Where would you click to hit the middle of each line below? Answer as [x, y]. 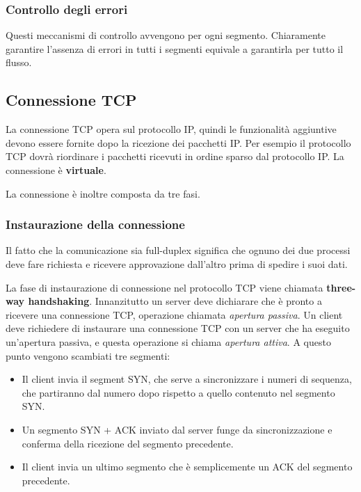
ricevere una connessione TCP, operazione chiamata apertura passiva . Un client [174, 314]
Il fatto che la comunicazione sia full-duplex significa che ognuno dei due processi [178, 250]
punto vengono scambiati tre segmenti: [88, 355]
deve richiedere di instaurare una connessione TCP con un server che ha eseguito [178, 328]
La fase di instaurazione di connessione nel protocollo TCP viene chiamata [165, 287]
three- [341, 287]
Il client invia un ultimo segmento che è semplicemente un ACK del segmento [187, 467]
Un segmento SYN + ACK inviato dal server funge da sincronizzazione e [177, 429]
